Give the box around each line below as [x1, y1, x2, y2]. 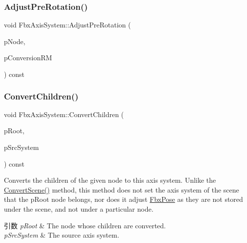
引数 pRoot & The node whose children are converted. [4, 220, 166, 230]
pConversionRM [4, 52, 52, 63]
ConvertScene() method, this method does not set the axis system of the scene [4, 184, 239, 194]
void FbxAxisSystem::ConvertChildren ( [4, 109, 124, 119]
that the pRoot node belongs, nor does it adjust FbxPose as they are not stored [4, 194, 243, 204]
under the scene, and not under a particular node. [4, 203, 154, 214]
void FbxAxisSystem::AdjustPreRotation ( [4, 20, 131, 30]
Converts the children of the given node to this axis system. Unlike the [4, 175, 216, 185]
